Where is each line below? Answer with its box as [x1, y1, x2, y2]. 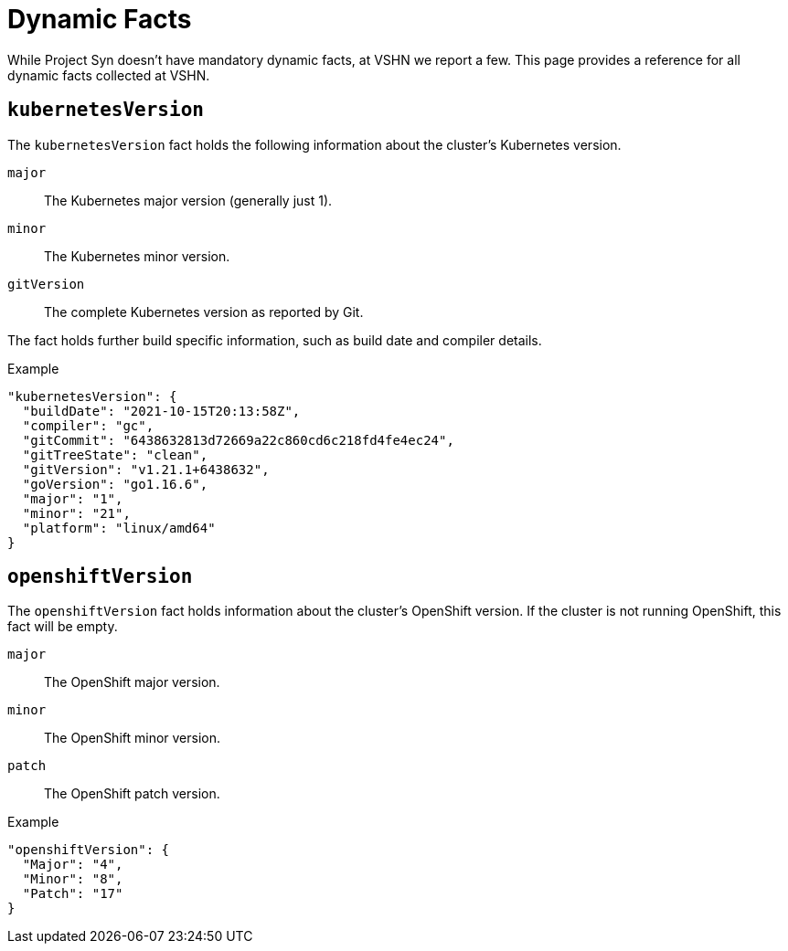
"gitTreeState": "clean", [22, 447, 208, 462]
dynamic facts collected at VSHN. [7, 67, 210, 83]
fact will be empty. [7, 618, 118, 635]
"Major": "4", [22, 857, 123, 872]
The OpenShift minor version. [44, 730, 221, 746]
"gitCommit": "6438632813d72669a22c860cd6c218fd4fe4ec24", [22, 432, 454, 448]
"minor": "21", [22, 505, 131, 521]
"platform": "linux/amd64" [22, 520, 216, 535]
